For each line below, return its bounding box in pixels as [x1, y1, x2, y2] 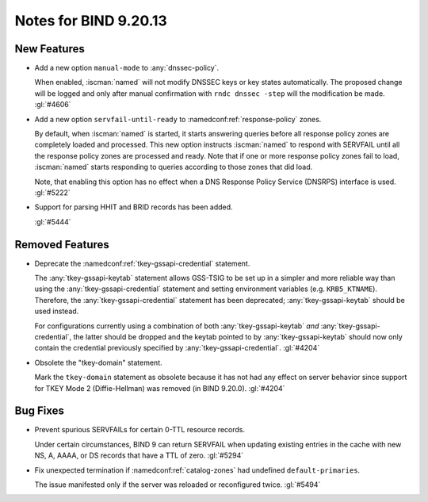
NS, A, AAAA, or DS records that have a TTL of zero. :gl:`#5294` [34, 450, 244, 460]
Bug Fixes [14, 404, 65, 418]
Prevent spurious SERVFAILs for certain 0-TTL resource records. [34, 425, 246, 435]
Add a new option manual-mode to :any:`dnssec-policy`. [34, 63, 220, 73]
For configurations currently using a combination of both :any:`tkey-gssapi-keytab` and [34, 321, 319, 331]
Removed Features [14, 238, 110, 251]
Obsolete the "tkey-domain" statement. [34, 358, 162, 367]
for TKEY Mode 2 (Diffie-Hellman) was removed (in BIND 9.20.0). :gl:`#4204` [34, 383, 285, 393]
